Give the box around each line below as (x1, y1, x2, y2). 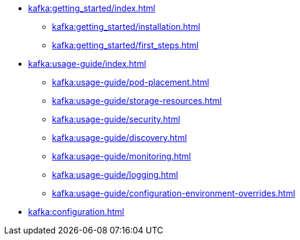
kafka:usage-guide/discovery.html (52, 133, 187, 143)
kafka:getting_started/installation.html (52, 21, 200, 32)
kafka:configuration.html (28, 207, 124, 217)
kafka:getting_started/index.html (28, 3, 155, 13)
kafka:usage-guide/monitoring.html (52, 151, 191, 161)
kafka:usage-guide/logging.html (52, 170, 178, 180)
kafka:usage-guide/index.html (28, 59, 146, 69)
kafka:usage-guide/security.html (52, 114, 180, 124)
